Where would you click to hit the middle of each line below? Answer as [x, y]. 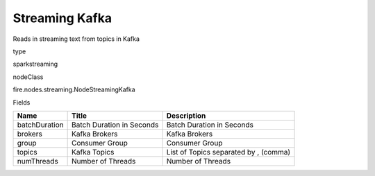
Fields [22, 102]
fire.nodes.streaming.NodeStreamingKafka [74, 89]
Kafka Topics [93, 152]
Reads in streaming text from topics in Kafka [76, 39]
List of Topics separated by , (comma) [228, 152]
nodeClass [28, 77]
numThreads [37, 161]
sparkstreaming [35, 64]
